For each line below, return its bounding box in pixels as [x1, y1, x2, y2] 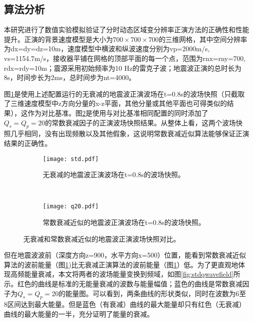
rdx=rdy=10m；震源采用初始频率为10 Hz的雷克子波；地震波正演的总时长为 [4, 62, 242, 73]
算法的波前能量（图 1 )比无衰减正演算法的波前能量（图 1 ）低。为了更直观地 [4, 259, 238, 269]
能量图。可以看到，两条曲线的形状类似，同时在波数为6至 [65, 288, 246, 298]
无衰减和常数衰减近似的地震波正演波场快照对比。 [23, 233, 180, 243]
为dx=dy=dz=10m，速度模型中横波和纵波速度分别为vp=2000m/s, [4, 43, 210, 54]
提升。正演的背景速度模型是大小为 [4, 34, 113, 44]
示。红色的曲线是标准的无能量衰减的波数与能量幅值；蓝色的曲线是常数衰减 [4, 279, 242, 288]
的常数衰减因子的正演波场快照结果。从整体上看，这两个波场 [45, 117, 236, 127]
